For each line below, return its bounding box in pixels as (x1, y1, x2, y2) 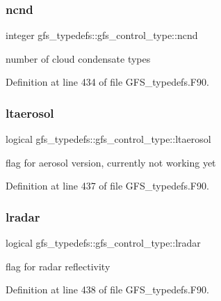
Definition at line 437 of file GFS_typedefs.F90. (6, 178, 209, 193)
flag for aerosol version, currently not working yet (6, 155, 216, 169)
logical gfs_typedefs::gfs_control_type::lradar (6, 236, 201, 250)
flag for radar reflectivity (6, 258, 110, 273)
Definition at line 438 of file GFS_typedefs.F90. (6, 282, 209, 297)
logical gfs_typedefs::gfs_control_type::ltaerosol (6, 132, 211, 146)
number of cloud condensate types (6, 51, 151, 65)
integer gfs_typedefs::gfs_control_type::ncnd (6, 28, 198, 43)
